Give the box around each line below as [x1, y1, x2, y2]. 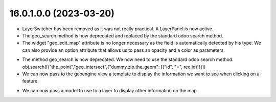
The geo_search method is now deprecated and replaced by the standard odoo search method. [22, 32, 223, 38]
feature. [22, 78, 39, 84]
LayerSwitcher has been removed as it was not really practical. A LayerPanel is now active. [22, 26, 214, 32]
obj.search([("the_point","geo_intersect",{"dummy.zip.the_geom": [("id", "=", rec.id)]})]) [22, 64, 206, 70]
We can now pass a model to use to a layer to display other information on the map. [22, 87, 198, 93]
